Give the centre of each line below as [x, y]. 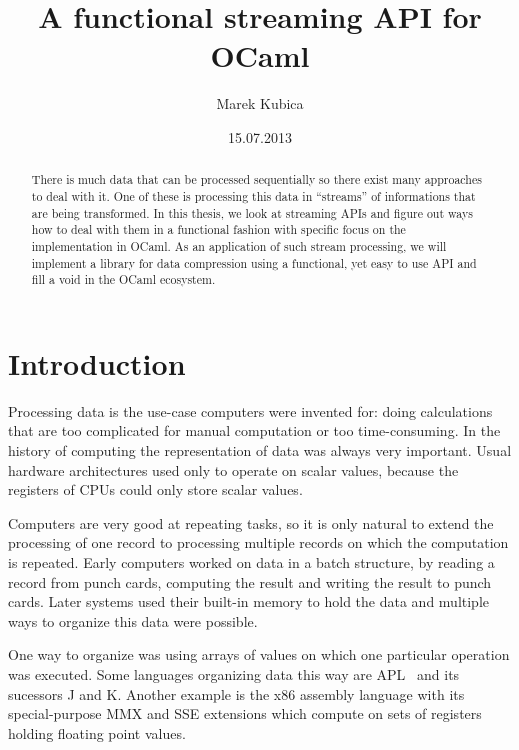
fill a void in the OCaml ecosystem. [123, 279]
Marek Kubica [260, 103]
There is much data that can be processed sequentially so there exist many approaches [256, 179]
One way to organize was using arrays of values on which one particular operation [259, 654]
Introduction [97, 362]
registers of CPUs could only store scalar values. [155, 489]
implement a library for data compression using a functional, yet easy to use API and [254, 262]
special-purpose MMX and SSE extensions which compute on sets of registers [245, 713]
